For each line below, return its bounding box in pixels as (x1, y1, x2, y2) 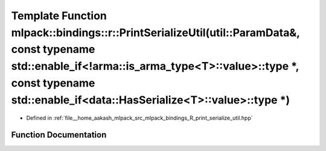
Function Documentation (11, 130, 107, 140)
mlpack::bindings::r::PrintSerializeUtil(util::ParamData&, (11, 26, 300, 39)
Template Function (11, 9, 107, 22)
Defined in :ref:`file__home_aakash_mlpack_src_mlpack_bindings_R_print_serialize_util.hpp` (26, 114, 253, 122)
